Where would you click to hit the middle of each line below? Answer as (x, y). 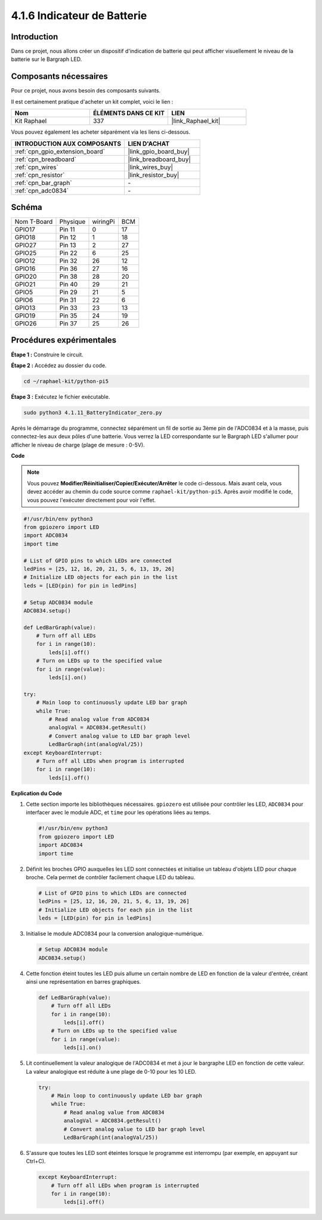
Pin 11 (67, 230)
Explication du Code (37, 793)
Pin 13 (68, 245)
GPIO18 (25, 238)
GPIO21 (25, 285)
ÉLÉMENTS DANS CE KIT (129, 113)
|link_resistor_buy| (154, 175)
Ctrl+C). (36, 1162)
